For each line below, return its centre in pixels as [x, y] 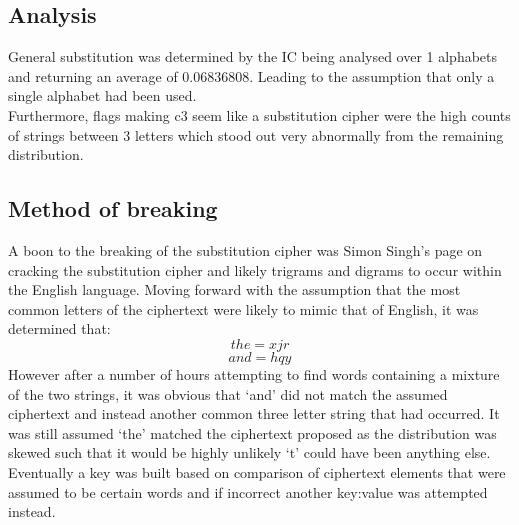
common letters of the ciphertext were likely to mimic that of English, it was [243, 308]
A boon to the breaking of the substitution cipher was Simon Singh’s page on [245, 249]
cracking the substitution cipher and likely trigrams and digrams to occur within [255, 269]
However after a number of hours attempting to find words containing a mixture [254, 373]
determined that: [59, 328]
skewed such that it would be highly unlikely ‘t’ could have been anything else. [249, 452]
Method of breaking [113, 208]
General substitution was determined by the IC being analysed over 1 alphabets [253, 56]
